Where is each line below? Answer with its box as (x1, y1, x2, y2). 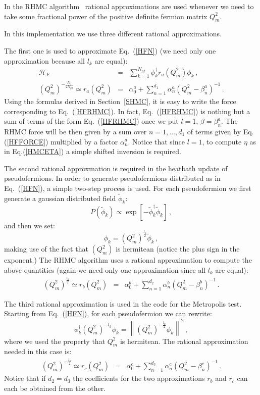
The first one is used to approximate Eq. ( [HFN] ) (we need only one (4, 45, 216, 56)
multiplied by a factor (50, 136, 118, 146)
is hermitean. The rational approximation (120, 335, 248, 346)
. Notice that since (128, 136, 185, 146)
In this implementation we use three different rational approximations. (4, 28, 222, 39)
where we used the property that (4, 335, 106, 346)
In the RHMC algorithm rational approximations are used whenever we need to (4, 1, 254, 11)
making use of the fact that (4, 243, 88, 254)
